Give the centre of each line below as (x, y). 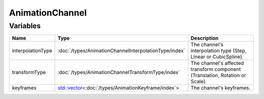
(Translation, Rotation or (219, 76)
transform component (216, 69)
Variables (25, 26)
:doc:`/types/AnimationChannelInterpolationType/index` (121, 51)
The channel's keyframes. (221, 88)
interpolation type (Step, (219, 51)
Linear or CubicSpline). (217, 57)
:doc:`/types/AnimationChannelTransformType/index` (119, 72)
